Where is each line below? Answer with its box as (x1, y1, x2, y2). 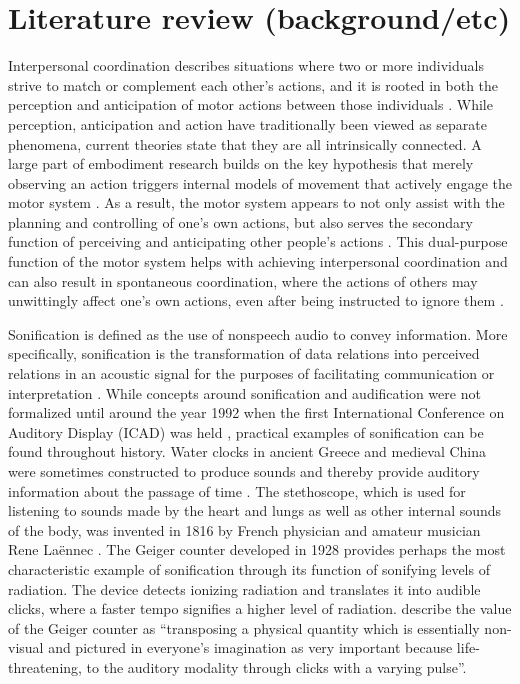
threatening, (8, 656, 82, 677)
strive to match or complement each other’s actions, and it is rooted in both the (8, 74, 499, 95)
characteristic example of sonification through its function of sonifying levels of (8, 558, 490, 579)
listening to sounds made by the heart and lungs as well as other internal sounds (8, 500, 502, 521)
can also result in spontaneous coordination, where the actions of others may (8, 270, 478, 291)
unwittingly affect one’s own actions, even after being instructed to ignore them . (8, 290, 504, 311)
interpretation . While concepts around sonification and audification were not (8, 382, 481, 403)
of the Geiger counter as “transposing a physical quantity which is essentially (8, 617, 480, 638)
